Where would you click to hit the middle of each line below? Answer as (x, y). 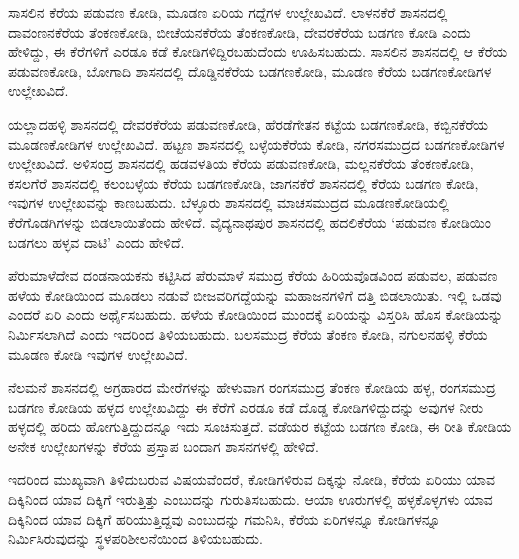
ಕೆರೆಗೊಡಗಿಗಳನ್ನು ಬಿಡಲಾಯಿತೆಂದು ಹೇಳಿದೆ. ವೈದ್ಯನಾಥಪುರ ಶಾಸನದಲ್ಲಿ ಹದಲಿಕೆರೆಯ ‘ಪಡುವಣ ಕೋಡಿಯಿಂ (249, 221)
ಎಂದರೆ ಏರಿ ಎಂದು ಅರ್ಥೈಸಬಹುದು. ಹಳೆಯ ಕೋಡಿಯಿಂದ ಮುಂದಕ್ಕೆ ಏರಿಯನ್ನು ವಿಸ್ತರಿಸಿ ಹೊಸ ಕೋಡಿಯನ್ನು (256, 314)
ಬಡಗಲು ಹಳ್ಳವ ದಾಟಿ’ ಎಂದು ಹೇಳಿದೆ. (96, 241)
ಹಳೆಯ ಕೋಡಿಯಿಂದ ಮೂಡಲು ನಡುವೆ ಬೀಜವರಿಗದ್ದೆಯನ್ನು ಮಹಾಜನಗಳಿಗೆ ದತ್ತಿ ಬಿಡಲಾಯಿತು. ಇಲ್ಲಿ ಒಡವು (255, 294)
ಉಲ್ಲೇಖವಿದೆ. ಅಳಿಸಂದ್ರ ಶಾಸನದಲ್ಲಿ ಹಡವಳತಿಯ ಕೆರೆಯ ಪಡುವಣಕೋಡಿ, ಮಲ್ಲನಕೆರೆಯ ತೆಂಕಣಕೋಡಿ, (241, 163)
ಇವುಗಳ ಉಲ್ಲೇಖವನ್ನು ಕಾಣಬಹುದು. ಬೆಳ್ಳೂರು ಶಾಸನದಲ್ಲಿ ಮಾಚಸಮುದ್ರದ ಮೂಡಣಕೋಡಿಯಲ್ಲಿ (228, 202)
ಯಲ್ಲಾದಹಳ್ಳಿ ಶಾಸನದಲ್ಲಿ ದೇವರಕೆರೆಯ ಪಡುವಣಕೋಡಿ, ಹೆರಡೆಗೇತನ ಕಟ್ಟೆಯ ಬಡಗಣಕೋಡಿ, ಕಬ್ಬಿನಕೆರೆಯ (248, 123)
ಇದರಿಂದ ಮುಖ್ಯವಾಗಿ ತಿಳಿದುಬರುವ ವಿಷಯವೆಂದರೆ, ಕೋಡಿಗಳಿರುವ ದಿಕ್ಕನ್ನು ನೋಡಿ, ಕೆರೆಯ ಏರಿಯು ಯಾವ (251, 479)
